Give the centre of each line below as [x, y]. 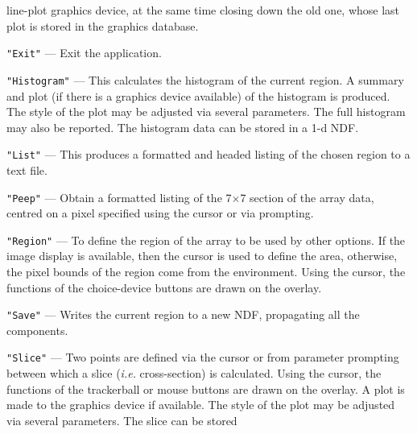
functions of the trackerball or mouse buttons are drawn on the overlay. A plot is [206, 389]
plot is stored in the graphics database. [103, 25]
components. [37, 330]
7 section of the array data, [307, 197]
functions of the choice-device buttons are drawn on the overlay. [164, 287]
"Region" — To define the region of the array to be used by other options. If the [206, 240]
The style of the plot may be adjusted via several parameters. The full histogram [206, 112]
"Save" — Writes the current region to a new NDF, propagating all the [183, 314]
